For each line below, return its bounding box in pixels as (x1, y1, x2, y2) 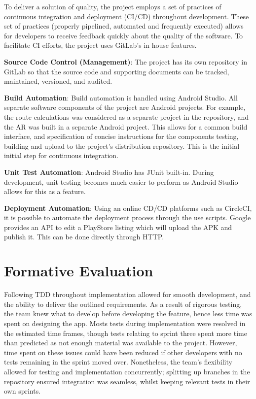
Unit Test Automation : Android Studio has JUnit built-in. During (4, 166, 214, 177)
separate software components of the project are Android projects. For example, (4, 102, 246, 112)
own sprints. (4, 386, 41, 396)
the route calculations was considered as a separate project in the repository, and (4, 111, 249, 122)
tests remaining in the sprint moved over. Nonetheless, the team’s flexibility (4, 357, 232, 367)
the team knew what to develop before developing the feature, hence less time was (4, 308, 253, 319)
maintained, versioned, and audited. (4, 76, 112, 86)
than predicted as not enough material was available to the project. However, (4, 337, 237, 348)
